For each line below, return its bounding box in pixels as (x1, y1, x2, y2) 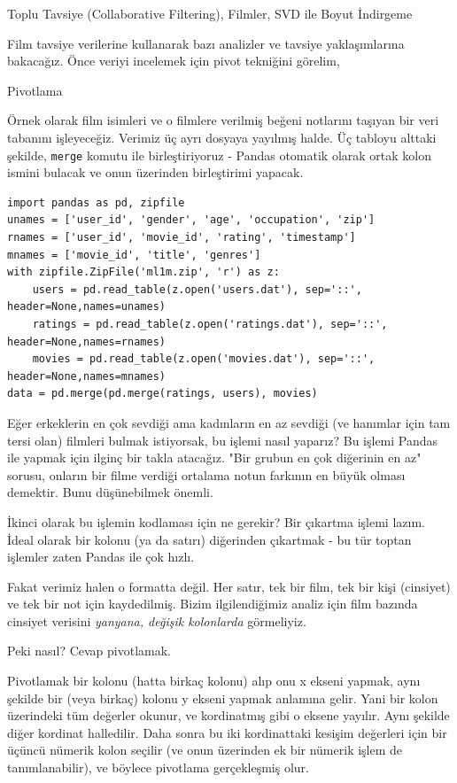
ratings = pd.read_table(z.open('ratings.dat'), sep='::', (32, 317, 388, 330)
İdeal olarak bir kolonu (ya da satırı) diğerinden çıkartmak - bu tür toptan (7, 530, 412, 548)
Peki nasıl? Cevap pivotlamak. (7, 641, 171, 660)
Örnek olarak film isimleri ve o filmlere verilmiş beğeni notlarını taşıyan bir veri (7, 111, 439, 129)
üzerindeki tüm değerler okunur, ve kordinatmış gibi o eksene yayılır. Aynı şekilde (7, 706, 450, 725)
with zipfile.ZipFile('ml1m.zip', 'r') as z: (7, 266, 280, 279)
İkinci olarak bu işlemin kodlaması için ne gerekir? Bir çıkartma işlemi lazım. (7, 512, 425, 531)
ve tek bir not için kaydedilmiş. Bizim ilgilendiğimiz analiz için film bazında (7, 594, 418, 613)
